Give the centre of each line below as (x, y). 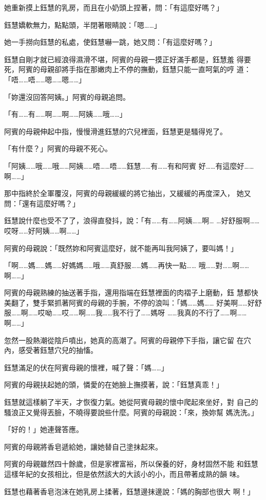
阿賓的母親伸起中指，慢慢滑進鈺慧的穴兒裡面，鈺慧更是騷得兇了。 (116, 131)
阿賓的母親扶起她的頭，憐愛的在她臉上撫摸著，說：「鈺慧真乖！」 (114, 385)
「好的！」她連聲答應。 (44, 429)
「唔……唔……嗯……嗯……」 (45, 79)
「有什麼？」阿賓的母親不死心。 (58, 148)
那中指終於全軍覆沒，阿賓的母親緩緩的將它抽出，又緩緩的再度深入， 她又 (128, 193)
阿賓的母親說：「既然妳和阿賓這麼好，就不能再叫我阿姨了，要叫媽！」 (121, 248)
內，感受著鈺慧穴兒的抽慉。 (51, 350)
